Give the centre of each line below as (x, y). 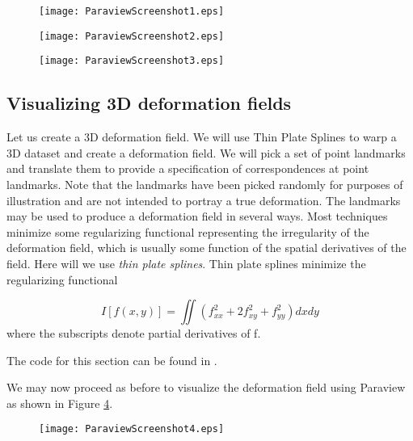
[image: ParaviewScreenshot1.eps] (132, 11)
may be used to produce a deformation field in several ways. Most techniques (197, 216)
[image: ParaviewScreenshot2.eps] (132, 36)
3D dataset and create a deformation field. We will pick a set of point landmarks (206, 152)
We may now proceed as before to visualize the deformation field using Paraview (206, 387)
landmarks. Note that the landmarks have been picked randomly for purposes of (205, 184)
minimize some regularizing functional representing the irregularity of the (188, 231)
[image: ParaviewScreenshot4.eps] (132, 429)
